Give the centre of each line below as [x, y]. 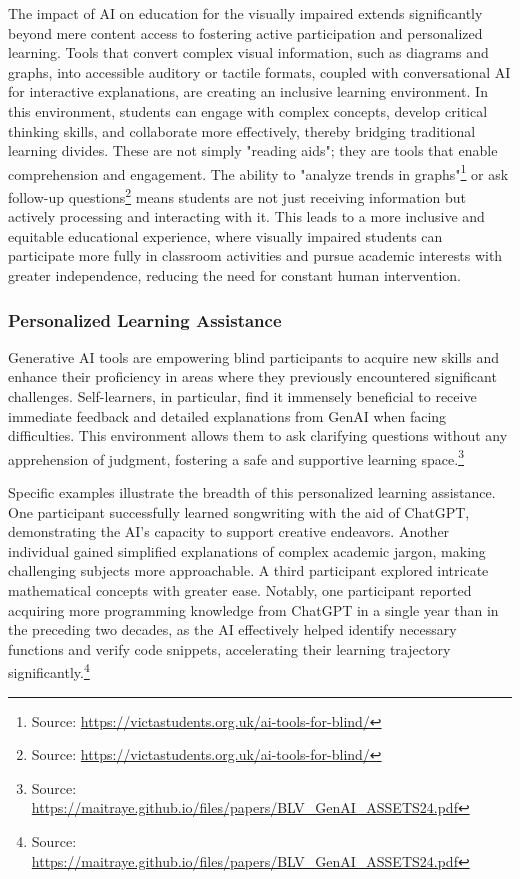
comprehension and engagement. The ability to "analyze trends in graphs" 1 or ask [258, 172]
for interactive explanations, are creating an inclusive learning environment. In [248, 91]
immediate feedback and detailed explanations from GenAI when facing [227, 415]
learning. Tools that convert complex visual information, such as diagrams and [248, 52]
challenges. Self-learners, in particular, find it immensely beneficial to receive [242, 396]
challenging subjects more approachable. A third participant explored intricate [248, 570]
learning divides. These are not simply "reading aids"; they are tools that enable [253, 150]
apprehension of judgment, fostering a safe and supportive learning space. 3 [236, 457]
